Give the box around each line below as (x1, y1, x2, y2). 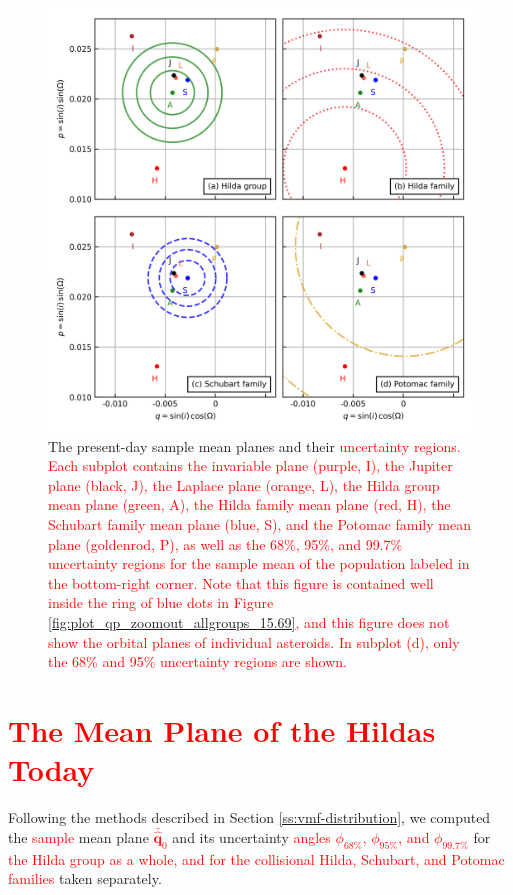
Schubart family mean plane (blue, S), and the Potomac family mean (48, 513, 471, 534)
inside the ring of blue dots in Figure (48, 592, 274, 613)
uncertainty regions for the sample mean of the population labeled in (48, 553, 470, 574)
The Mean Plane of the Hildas (8, 709, 436, 750)
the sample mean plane (8, 827, 149, 848)
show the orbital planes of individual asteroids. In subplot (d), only (48, 631, 460, 652)
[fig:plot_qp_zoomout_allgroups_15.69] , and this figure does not (48, 611, 450, 632)
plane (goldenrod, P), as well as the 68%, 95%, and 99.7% (48, 533, 403, 554)
